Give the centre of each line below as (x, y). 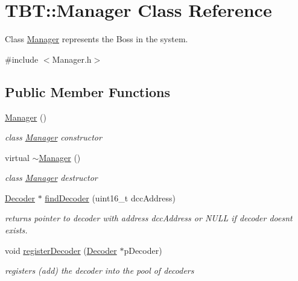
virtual (17, 157)
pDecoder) (143, 250)
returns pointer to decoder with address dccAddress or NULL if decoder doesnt (149, 218)
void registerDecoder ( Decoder (61, 250)
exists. (16, 230)
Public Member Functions (87, 91)
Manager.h (72, 59)
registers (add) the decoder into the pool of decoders (100, 270)
